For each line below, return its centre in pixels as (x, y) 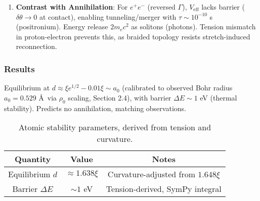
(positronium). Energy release (62, 27)
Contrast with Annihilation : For (72, 7)
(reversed (161, 7)
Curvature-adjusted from (151, 174)
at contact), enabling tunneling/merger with (108, 16)
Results (19, 68)
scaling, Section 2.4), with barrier (120, 97)
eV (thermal (219, 97)
